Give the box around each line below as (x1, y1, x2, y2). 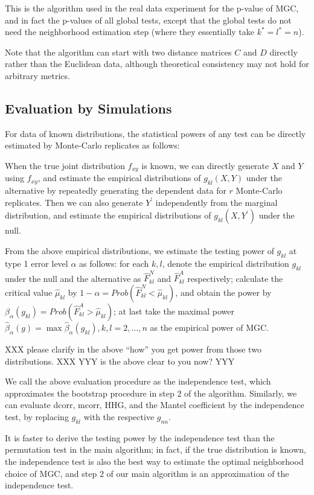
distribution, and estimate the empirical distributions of (5, 209, 211, 222)
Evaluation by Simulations (5, 98, 172, 117)
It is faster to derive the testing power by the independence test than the (5, 431, 275, 444)
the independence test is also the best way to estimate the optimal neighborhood (5, 455, 304, 468)
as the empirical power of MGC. (150, 321, 269, 334)
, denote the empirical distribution (162, 257, 289, 269)
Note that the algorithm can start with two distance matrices (5, 45, 232, 58)
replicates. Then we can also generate (5, 196, 143, 208)
